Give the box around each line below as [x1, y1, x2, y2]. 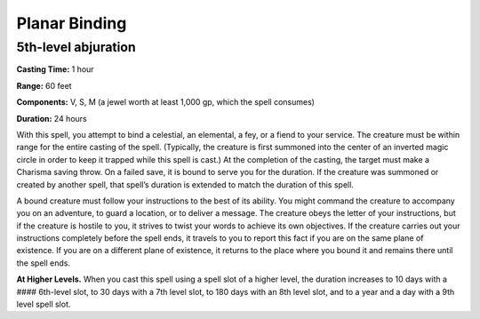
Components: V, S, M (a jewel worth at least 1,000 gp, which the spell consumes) [16, 97, 316, 108]
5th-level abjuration [16, 39, 137, 55]
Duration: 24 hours [16, 113, 88, 124]
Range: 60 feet [16, 80, 72, 91]
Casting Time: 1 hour [16, 64, 94, 75]
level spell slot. [16, 299, 71, 310]
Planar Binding [16, 13, 127, 33]
